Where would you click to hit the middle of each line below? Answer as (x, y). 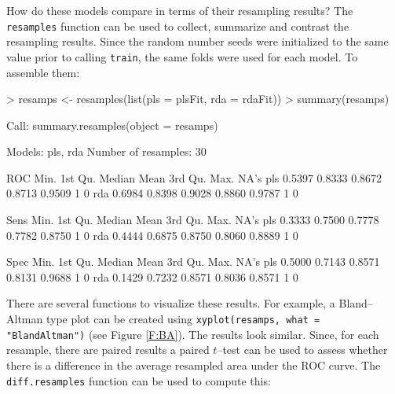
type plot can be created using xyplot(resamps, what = (183, 319)
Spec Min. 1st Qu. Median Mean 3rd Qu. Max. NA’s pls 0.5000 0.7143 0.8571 (193, 261)
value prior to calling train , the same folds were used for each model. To (182, 56)
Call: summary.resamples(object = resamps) (112, 125)
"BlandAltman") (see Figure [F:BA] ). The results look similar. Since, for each (193, 334)
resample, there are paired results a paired (108, 350)
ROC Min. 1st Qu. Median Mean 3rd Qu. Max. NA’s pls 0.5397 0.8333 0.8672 (194, 177)
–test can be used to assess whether (302, 350)
